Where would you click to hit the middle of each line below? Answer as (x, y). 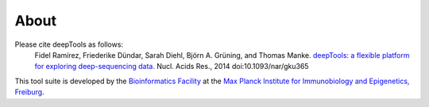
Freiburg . (29, 92)
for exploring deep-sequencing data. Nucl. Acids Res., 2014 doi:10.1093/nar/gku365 (172, 67)
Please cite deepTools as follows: (69, 44)
